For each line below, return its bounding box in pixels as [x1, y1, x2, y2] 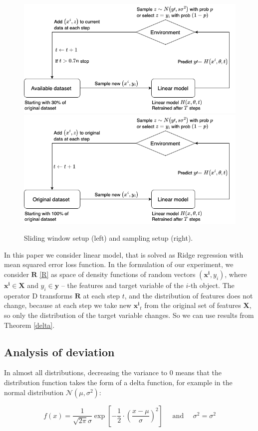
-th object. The [188, 280, 235, 290]
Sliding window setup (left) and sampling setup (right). [24, 233, 193, 243]
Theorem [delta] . [4, 319, 55, 330]
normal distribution [4, 387, 64, 397]
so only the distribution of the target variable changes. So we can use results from [4, 310, 254, 320]
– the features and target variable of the [61, 280, 184, 290]
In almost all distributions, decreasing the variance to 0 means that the [4, 367, 222, 378]
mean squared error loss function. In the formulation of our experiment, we [4, 259, 234, 270]
